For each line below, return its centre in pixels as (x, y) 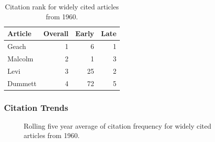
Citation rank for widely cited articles (62, 6)
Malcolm (20, 58)
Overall (56, 33)
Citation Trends (36, 107)
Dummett (22, 83)
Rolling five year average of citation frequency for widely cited (118, 125)
